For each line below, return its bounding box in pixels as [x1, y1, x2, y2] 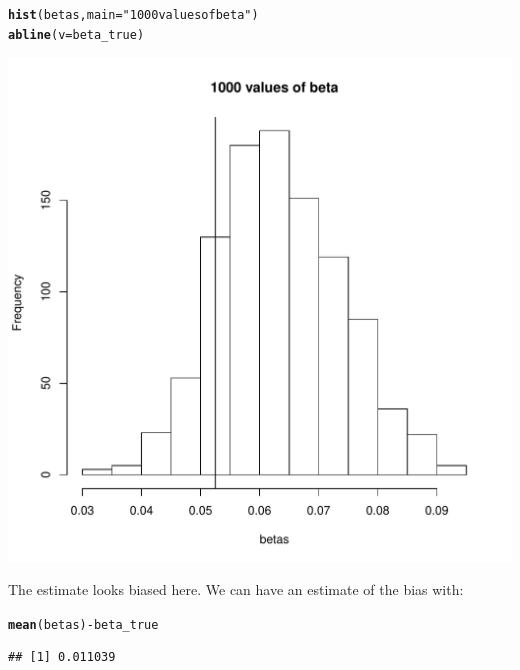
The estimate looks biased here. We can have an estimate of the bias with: [8, 579, 464, 600]
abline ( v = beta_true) [8, 27, 145, 42]
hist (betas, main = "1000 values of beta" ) [8, 8, 259, 23]
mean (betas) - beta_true [8, 617, 159, 632]
